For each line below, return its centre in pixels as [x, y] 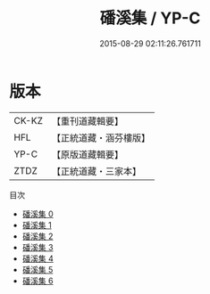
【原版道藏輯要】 [87, 154]
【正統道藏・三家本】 [96, 171]
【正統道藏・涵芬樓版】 [101, 137]
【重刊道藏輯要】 [87, 121]
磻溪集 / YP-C [150, 18]
